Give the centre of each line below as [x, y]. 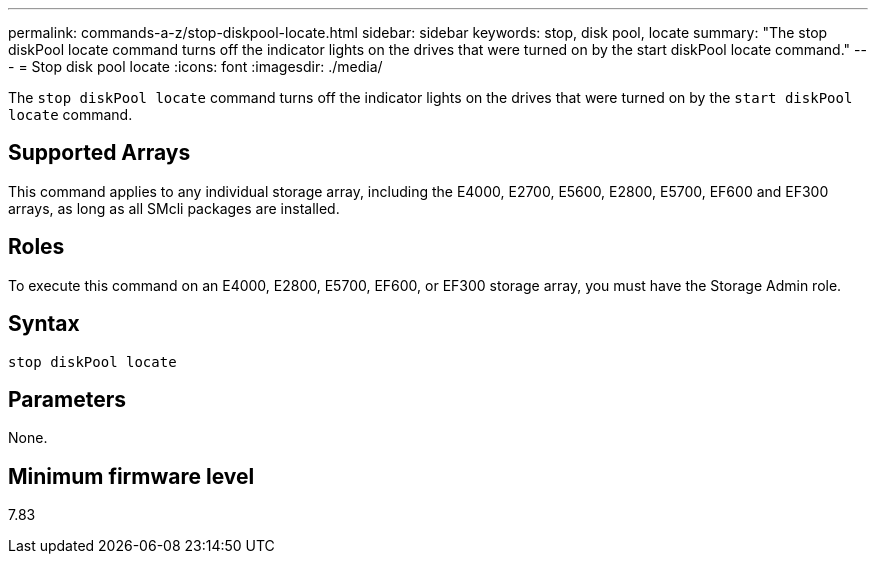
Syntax [44, 324]
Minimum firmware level [131, 476]
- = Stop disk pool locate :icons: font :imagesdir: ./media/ [195, 66]
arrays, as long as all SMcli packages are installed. [174, 208]
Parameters [67, 399]
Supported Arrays [99, 153]
